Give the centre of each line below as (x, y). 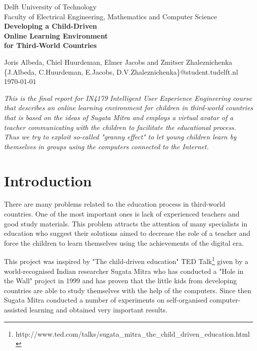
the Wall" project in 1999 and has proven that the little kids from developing (121, 281)
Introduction (48, 180)
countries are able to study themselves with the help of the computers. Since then (128, 290)
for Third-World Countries (50, 45)
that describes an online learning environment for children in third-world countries (128, 108)
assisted (16, 310)
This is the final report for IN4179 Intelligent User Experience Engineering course (128, 98)
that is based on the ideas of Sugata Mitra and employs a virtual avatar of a (119, 117)
